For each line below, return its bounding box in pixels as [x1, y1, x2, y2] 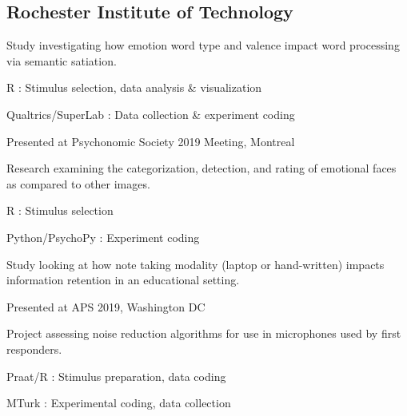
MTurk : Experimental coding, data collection [6, 394, 231, 411]
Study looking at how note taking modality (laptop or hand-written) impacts [6, 256, 385, 272]
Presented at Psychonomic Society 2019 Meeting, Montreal [6, 133, 295, 149]
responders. [6, 340, 62, 357]
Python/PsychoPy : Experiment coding [6, 228, 200, 245]
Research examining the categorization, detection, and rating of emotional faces [6, 160, 397, 176]
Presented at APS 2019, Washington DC [6, 298, 205, 315]
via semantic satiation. [6, 52, 117, 69]
